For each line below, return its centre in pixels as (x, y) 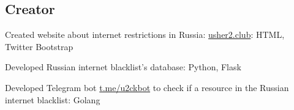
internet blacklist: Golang (53, 99)
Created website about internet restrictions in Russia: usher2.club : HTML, (145, 35)
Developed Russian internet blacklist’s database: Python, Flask (123, 67)
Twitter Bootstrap (39, 46)
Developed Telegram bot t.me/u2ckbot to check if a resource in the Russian (147, 87)
